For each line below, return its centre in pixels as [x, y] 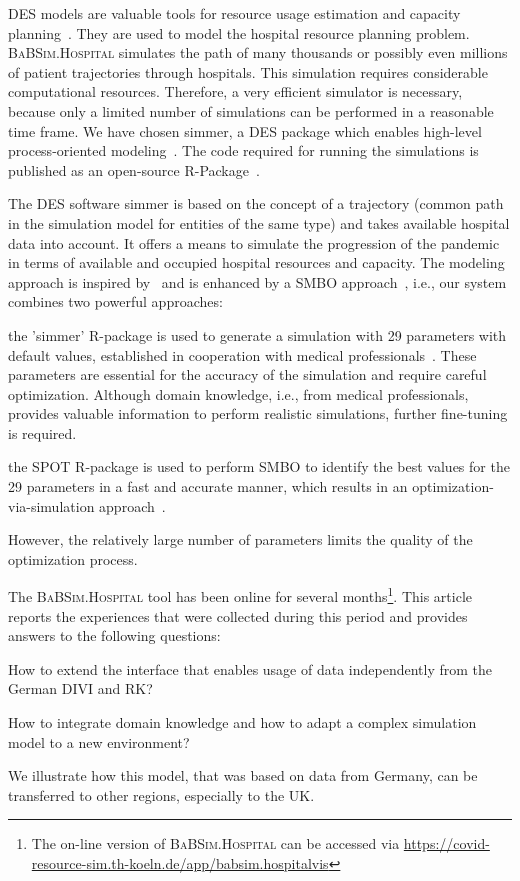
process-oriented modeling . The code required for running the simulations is [243, 150]
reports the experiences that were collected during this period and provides [238, 615]
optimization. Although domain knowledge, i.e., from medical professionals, [238, 393]
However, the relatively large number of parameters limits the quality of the [240, 539]
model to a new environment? [99, 741]
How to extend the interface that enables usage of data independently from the [250, 668]
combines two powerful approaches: [115, 301]
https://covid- [446, 843]
